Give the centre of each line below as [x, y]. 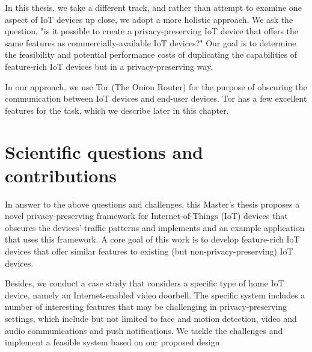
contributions [61, 175]
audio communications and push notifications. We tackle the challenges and [144, 330]
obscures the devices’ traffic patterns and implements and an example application [155, 227]
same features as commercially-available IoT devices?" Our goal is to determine [151, 42]
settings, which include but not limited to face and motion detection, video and [151, 318]
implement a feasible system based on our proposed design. [114, 342]
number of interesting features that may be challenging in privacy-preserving [146, 307]
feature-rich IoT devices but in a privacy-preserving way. [109, 66]
